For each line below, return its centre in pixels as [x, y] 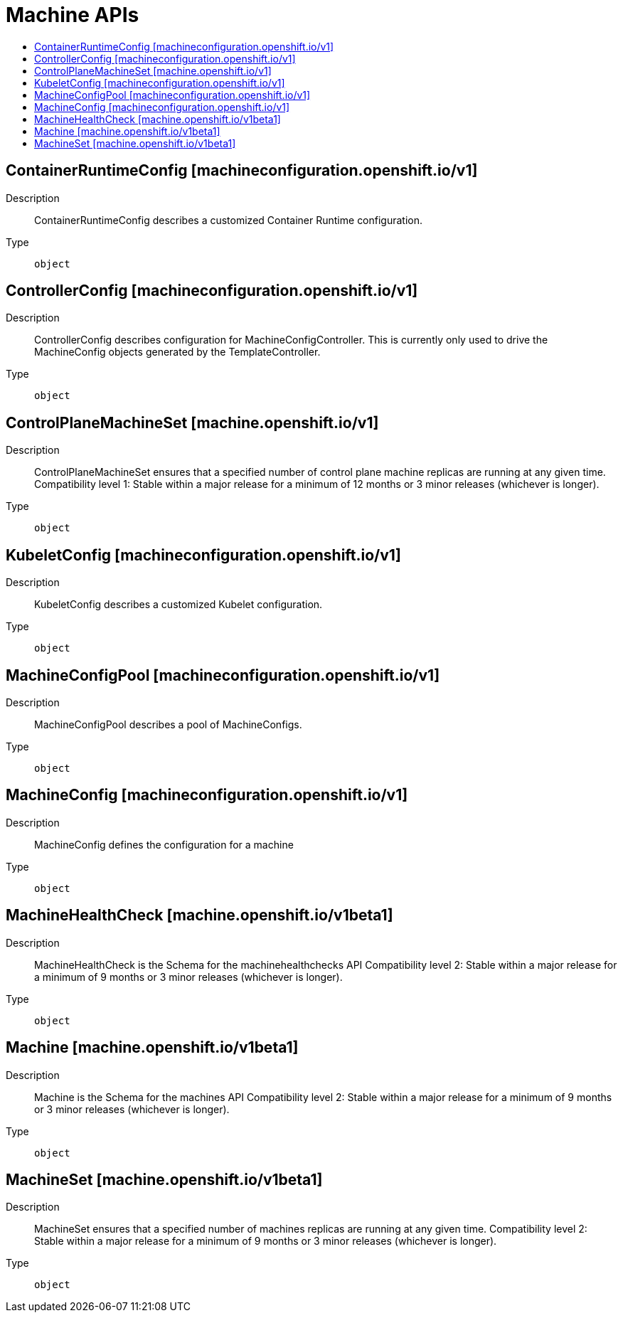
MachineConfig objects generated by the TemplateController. [177, 352]
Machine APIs [73, 15]
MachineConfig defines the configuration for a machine [164, 844]
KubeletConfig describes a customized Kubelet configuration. [179, 605]
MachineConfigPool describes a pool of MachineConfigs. [168, 724]
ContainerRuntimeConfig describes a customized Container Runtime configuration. [229, 220]
